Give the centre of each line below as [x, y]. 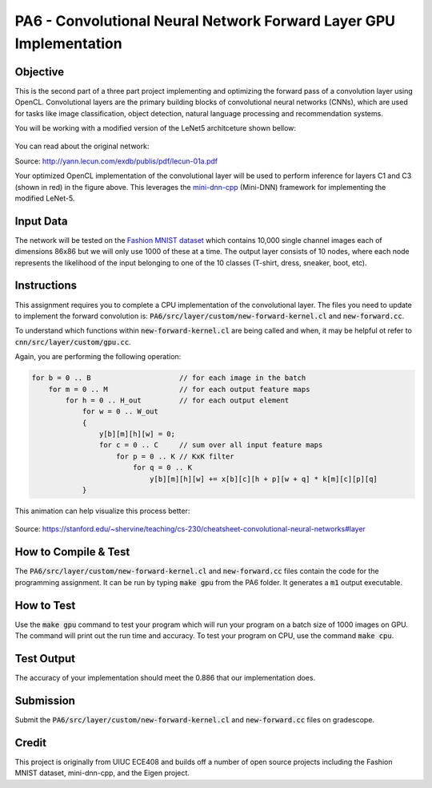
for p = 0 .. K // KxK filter [176, 456]
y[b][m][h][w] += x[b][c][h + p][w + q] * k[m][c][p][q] [263, 479]
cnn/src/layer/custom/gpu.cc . [73, 341]
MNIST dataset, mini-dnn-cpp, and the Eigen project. [102, 773]
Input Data [41, 221]
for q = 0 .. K [162, 468]
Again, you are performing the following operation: [98, 357]
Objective [40, 72]
